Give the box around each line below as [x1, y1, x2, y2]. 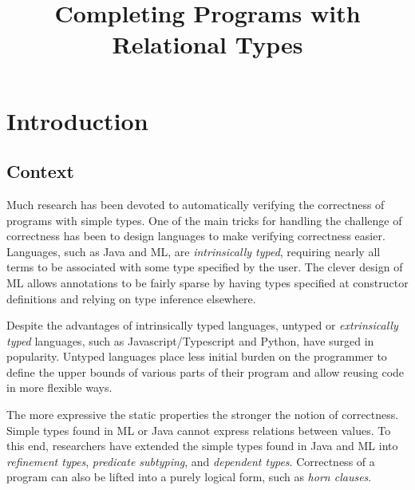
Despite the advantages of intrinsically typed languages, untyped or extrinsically [6, 317, 398, 334]
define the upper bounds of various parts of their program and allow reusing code [6, 363, 405, 380]
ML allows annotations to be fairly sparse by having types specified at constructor [6, 274, 409, 290]
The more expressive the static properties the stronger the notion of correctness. [6, 406, 399, 423]
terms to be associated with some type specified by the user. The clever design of [6, 259, 403, 275]
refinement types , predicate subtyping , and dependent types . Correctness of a [6, 452, 375, 469]
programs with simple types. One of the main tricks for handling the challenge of [6, 211, 402, 228]
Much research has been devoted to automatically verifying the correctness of [6, 196, 385, 212]
